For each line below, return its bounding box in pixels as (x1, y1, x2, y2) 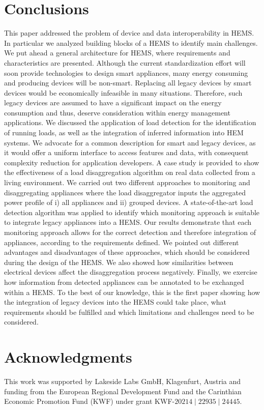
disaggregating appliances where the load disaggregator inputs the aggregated (4, 187, 246, 197)
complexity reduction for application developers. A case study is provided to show (4, 157, 259, 167)
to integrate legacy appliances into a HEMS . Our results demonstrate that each (4, 217, 251, 227)
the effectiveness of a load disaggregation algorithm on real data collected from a (4, 167, 255, 178)
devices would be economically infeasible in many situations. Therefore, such (4, 87, 243, 98)
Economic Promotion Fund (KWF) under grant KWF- (4, 396, 175, 406)
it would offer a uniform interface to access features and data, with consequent (4, 147, 249, 158)
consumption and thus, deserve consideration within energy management (4, 107, 230, 118)
